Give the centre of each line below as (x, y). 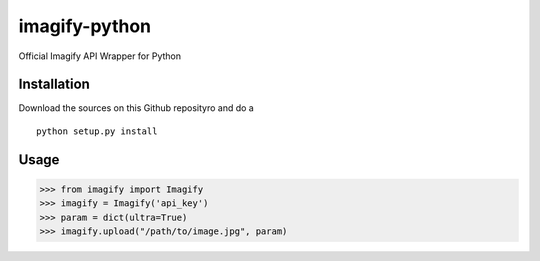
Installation (54, 84)
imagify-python (85, 26)
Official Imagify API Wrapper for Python (100, 56)
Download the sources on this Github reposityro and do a (136, 108)
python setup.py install (97, 131)
